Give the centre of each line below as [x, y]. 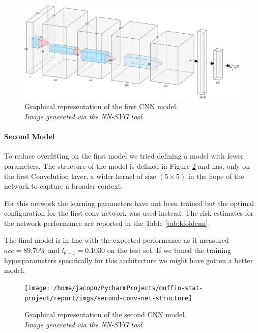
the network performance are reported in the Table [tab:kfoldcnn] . [107, 223]
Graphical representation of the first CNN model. [101, 106]
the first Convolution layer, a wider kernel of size [80, 176]
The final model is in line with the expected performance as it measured [117, 240]
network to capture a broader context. [64, 186]
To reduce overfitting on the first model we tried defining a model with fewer [124, 156]
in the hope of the [216, 176]
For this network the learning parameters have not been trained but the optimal [129, 203]
